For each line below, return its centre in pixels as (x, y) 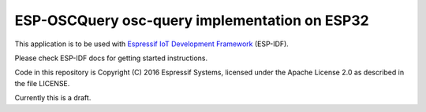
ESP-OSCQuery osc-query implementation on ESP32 (192, 20)
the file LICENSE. (42, 83)
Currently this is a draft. (53, 98)
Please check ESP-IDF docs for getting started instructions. (111, 58)
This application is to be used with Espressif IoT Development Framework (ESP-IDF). (152, 44)
